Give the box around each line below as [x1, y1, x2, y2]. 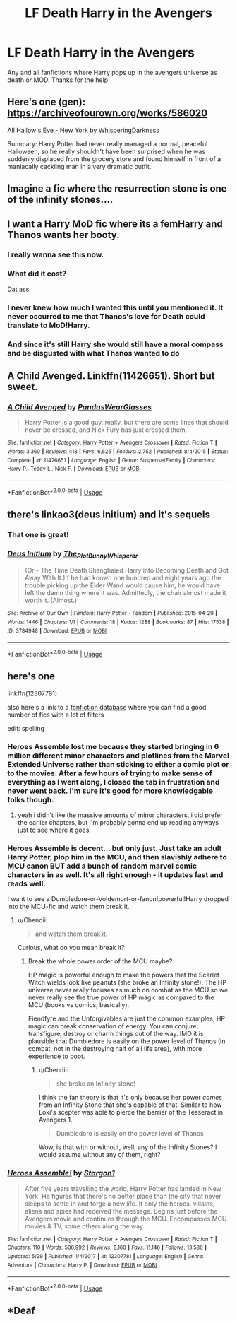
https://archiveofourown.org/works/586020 [7, 107, 208, 119]
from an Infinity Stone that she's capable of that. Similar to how [38, 1100, 222, 1109]
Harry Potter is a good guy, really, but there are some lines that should [24, 418, 229, 427]
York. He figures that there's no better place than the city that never [24, 1192, 222, 1200]
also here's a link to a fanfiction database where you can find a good [7, 703, 207, 711]
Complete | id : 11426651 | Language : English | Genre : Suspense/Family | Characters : [7, 457, 216, 464]
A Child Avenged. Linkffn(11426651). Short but [7, 370, 215, 382]
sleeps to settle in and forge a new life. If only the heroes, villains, [24, 1199, 215, 1208]
